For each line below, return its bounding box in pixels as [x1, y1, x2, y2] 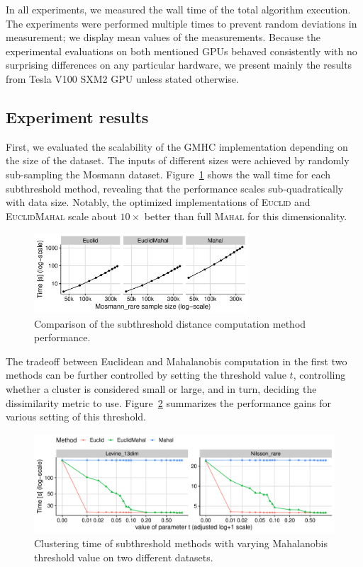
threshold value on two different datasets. [34, 549, 213, 564]
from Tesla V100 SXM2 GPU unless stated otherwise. [6, 71, 239, 86]
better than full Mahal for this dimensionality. [144, 208, 347, 223]
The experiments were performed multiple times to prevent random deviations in [6, 16, 357, 30]
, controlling [293, 367, 346, 382]
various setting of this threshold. [6, 409, 146, 424]
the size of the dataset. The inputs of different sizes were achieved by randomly [6, 153, 350, 168]
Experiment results [6, 105, 149, 127]
